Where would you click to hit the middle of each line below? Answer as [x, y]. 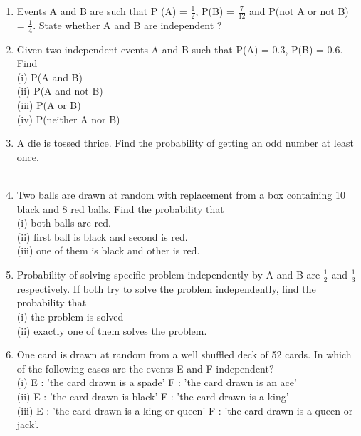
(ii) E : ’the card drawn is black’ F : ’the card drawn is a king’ [153, 396]
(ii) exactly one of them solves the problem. [112, 330]
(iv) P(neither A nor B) [68, 119]
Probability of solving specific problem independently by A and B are [168, 274]
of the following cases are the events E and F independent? [145, 368]
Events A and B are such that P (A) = [102, 11]
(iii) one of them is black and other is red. [108, 250]
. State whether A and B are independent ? [127, 25]
